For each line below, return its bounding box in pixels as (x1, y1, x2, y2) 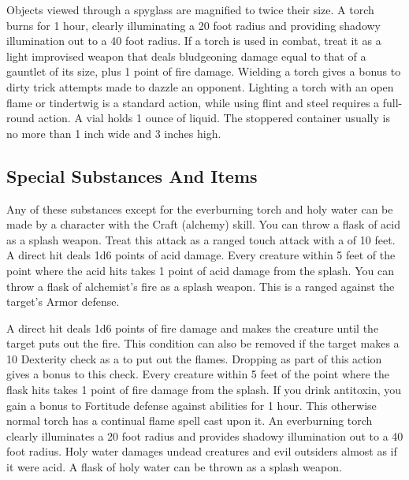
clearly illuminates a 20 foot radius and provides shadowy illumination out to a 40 (6, 427, 403, 444)
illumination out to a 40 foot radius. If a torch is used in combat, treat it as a (6, 32, 381, 49)
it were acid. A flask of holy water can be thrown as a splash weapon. (6, 459, 342, 475)
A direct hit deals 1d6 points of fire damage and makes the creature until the (6, 319, 379, 336)
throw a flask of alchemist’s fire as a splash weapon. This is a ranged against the (6, 277, 395, 294)
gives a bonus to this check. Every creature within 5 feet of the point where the (6, 366, 389, 382)
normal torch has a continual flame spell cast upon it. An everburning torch (6, 412, 373, 429)
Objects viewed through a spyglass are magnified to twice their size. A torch (6, 2, 374, 17)
